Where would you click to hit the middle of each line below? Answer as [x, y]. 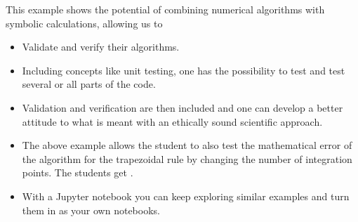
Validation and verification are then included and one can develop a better [183, 107]
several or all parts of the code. [89, 84]
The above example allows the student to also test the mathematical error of [187, 145]
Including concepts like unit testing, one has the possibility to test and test [184, 70]
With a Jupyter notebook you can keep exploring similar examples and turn [186, 196]
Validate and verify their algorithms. [101, 47]
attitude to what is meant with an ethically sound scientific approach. [172, 121]
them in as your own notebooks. [91, 210]
